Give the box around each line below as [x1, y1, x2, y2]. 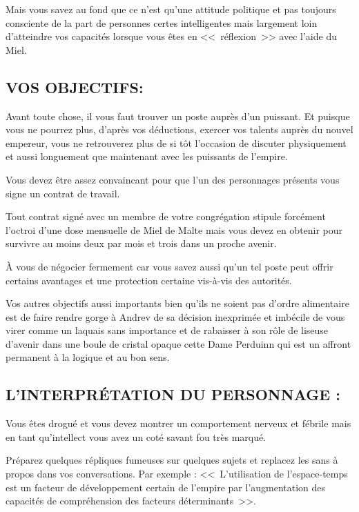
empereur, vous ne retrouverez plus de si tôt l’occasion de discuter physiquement [6, 135, 347, 150]
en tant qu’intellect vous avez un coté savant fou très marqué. [6, 429, 266, 444]
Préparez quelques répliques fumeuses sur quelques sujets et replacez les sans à [6, 453, 338, 467]
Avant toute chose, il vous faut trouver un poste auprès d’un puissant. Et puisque [6, 108, 350, 123]
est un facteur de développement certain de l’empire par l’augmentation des [6, 480, 326, 494]
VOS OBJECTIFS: [6, 76, 144, 97]
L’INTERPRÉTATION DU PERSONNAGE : [6, 384, 340, 405]
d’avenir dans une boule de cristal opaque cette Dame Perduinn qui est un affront [6, 336, 351, 351]
